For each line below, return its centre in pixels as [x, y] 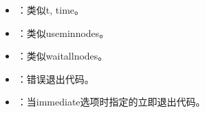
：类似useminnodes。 [63, 33]
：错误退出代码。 [55, 78]
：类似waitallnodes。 [62, 56]
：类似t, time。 [51, 10]
